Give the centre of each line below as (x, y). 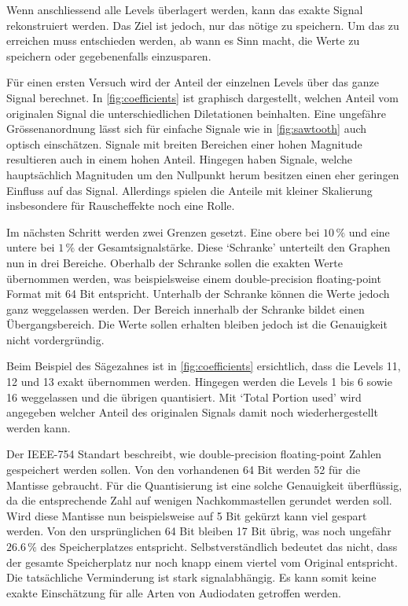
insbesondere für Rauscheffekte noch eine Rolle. (121, 206)
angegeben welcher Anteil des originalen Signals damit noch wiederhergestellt (192, 412)
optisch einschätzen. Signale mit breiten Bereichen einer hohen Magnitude (184, 143)
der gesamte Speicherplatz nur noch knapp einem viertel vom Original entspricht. (202, 562)
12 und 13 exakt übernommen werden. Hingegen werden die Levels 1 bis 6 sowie (199, 382)
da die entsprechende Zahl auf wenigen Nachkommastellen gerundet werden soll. (199, 500)
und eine (369, 231)
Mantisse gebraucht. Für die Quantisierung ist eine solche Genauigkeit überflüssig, (204, 485)
